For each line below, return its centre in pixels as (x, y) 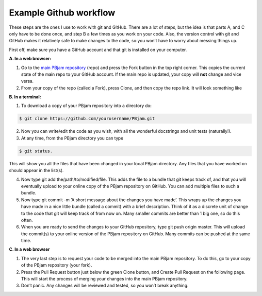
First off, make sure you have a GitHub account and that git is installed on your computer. (98, 50)
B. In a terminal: (25, 97)
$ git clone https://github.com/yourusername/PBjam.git (87, 119)
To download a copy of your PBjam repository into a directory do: (86, 106)
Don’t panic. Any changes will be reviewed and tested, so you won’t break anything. (105, 286)
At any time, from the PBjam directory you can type (72, 138)
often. (27, 220)
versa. (27, 81)
